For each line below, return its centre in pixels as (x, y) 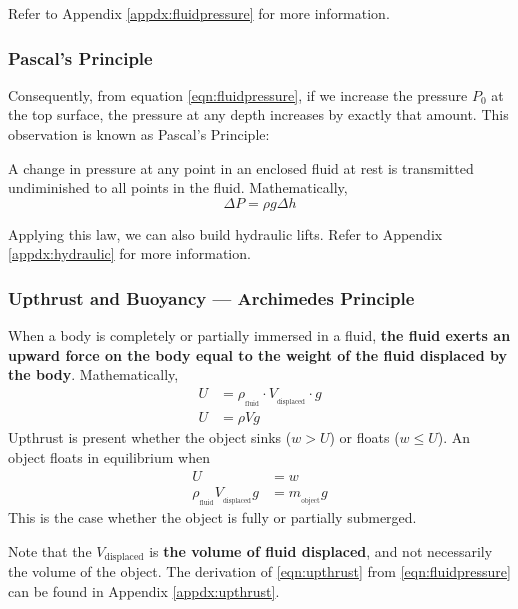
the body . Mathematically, (93, 374)
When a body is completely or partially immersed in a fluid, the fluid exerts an (259, 335)
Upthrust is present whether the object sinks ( (150, 437)
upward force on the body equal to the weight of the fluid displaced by (257, 354)
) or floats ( (364, 437)
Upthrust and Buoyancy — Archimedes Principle (211, 297)
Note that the (50, 550)
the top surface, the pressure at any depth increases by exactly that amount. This (258, 114)
